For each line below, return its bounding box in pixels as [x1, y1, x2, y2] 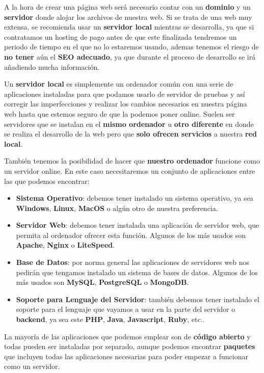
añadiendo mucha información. [4, 61, 100, 72]
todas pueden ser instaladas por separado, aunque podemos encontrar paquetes [4, 341, 255, 352]
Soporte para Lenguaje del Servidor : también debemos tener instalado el [16, 294, 259, 304]
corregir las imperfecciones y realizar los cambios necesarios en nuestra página [4, 98, 247, 109]
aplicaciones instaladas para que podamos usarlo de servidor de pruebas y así [4, 88, 245, 99]
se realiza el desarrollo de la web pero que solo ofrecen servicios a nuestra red [4, 128, 257, 139]
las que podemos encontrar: [4, 175, 90, 186]
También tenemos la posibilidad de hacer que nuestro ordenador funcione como [4, 155, 260, 166]
